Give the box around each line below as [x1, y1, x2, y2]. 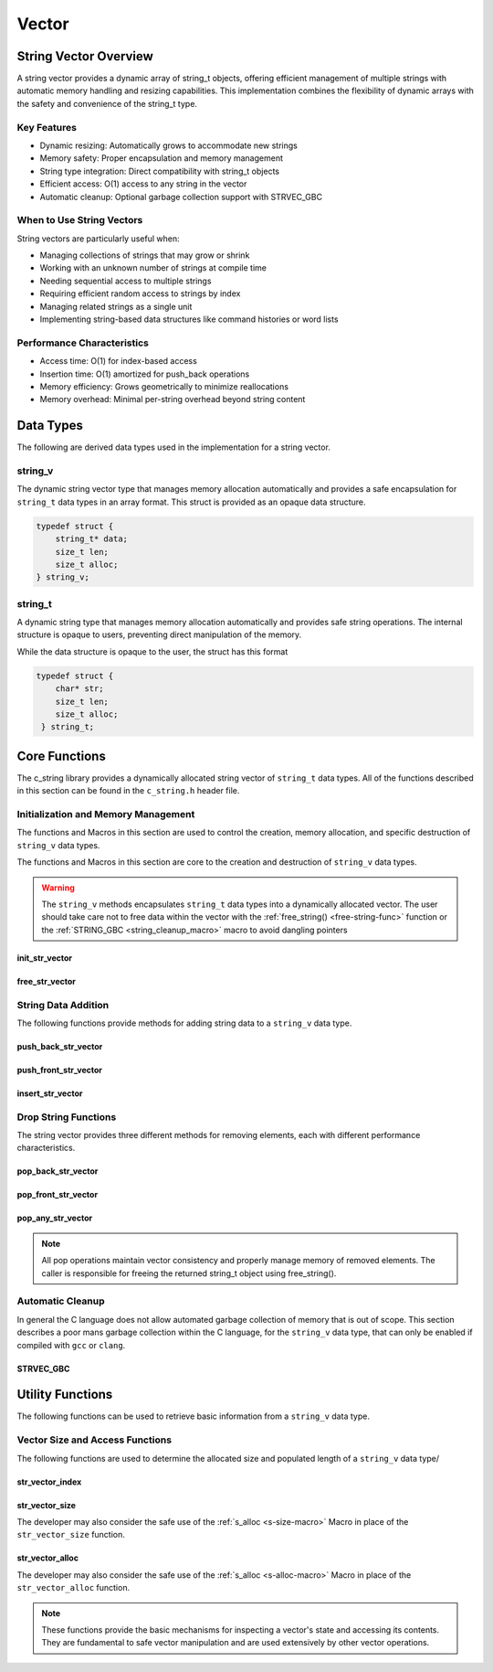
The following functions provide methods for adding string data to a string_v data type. [16, 1017, 352, 1028]
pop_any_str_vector [16, 1212, 93, 1224]
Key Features [16, 121, 78, 133]
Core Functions [16, 748, 107, 763]
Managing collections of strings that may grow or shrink [39, 250, 250, 261]
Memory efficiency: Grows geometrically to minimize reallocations [39, 380, 289, 392]
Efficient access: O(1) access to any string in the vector [39, 178, 247, 189]
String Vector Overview [16, 48, 154, 64]
